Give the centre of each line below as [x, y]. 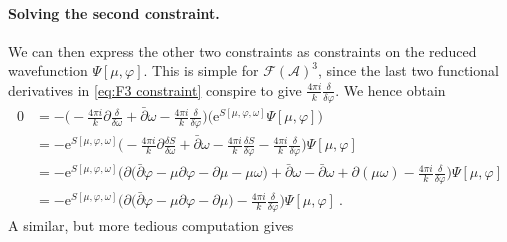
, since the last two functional [408, 70]
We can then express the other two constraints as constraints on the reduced [242, 50]
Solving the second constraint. [114, 12]
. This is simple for [201, 70]
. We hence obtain [390, 89]
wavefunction [48, 70]
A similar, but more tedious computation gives [151, 225]
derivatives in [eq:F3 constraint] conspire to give [155, 89]
